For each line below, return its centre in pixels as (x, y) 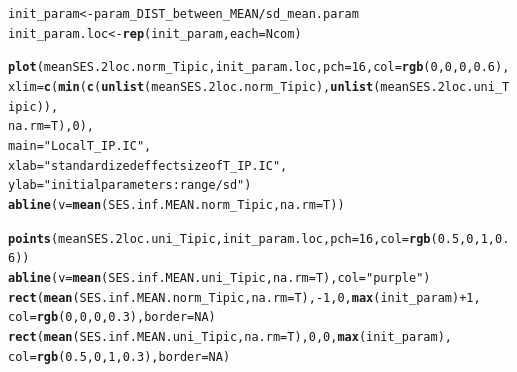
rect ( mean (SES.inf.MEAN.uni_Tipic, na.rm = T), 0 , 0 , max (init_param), (230, 336)
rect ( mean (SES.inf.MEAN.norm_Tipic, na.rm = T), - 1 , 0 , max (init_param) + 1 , (244, 297)
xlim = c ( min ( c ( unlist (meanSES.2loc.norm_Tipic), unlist (191, 86)
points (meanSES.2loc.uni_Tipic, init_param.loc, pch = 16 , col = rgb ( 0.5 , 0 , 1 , (251, 238)
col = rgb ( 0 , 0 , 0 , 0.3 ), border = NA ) (112, 317)
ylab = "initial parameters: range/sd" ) (130, 185)
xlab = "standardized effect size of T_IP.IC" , (148, 165)
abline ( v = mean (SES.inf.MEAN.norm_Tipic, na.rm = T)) (176, 204)
